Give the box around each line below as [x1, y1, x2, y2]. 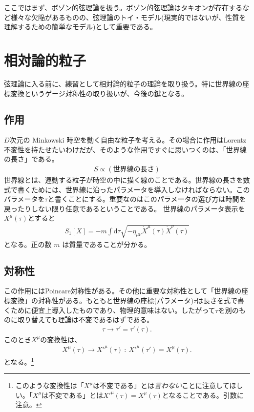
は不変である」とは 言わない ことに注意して [93, 380, 230, 391]
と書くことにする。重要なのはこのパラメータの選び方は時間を [47, 194, 246, 204]
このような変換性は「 [15, 380, 84, 391]
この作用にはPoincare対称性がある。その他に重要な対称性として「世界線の [4, 286, 242, 296]
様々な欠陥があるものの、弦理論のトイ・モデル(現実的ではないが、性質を [10, 12, 246, 22]
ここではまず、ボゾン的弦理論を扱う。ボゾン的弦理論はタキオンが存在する [4, 2, 243, 12]
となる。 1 [4, 355, 34, 367]
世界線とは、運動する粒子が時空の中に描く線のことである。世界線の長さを [4, 175, 243, 185]
